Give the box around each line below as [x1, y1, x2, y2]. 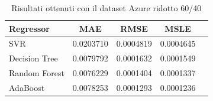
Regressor [9, 22, 50, 34]
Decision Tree [9, 52, 58, 64]
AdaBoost [9, 81, 45, 93]
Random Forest [9, 67, 64, 79]
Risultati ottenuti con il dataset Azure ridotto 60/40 [11, 2, 202, 14]
